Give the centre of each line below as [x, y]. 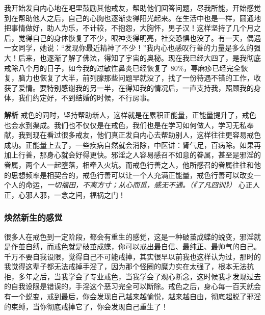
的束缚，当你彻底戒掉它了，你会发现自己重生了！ [86, 306]
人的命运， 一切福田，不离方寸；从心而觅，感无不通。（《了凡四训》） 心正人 [135, 185]
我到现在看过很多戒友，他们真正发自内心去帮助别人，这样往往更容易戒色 [139, 135]
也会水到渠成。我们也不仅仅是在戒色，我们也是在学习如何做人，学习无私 [125, 125]
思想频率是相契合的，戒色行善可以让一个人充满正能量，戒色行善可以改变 [132, 175]
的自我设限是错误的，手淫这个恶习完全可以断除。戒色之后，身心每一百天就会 [132, 286]
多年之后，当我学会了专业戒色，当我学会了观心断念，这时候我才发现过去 [139, 276]
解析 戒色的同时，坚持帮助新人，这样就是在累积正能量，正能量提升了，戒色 [130, 114]
